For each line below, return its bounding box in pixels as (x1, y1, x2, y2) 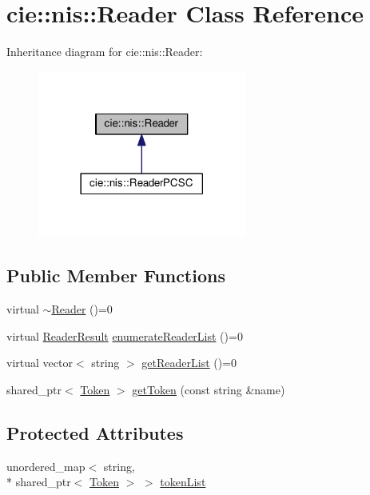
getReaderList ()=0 (141, 354, 237, 371)
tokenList (160, 473, 206, 490)
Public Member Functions (6, 263, 225, 288)
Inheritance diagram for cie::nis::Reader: (6, 43, 203, 60)
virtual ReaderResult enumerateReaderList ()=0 (6, 327, 243, 344)
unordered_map (6, 457, 86, 474)
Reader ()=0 (51, 301, 113, 317)
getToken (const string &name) (132, 381, 285, 397)
